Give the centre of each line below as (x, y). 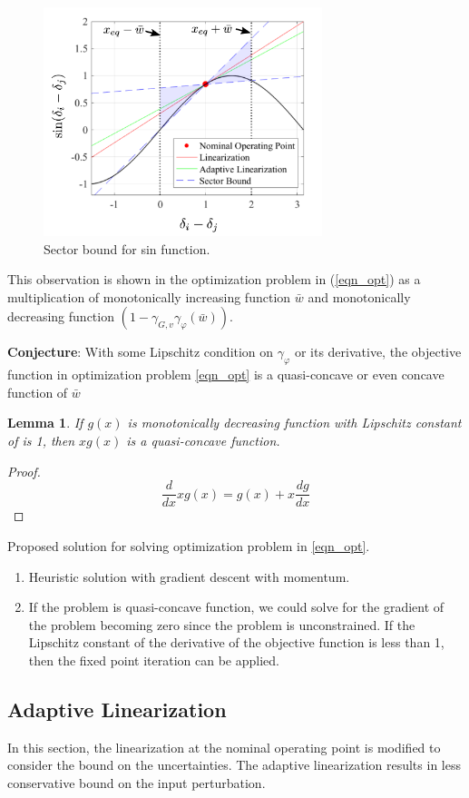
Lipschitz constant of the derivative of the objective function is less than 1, (236, 642)
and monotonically (359, 296)
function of (38, 392)
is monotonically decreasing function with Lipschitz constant (294, 423)
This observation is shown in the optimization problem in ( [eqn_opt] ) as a (214, 279)
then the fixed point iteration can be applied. (154, 660)
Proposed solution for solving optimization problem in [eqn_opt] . (189, 545)
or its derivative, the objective (378, 352)
